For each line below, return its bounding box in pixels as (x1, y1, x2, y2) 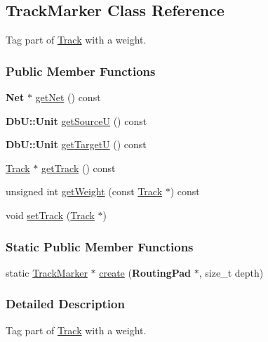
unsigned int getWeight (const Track (6, 184, 163, 199)
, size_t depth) (199, 265, 264, 279)
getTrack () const (41, 160, 116, 175)
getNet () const (35, 90, 101, 105)
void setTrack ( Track (6, 207, 95, 222)
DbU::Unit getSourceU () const (6, 113, 147, 128)
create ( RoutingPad (99, 265, 192, 279)
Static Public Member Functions (6, 237, 194, 255)
